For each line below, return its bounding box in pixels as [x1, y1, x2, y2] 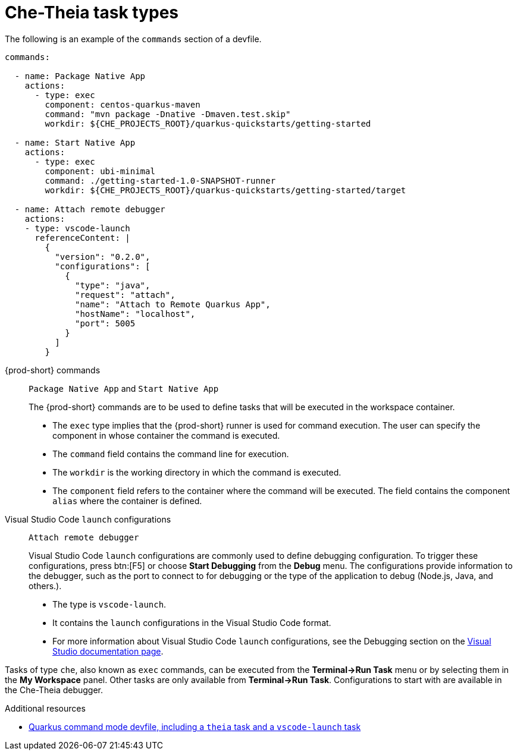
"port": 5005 [75, 318, 136, 328]
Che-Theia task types [5, 2, 178, 23]
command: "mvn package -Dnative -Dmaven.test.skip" [45, 109, 291, 119]
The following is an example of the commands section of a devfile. [5, 33, 262, 44]
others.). [29, 580, 62, 591]
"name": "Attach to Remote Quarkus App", [75, 299, 271, 309]
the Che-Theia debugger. [5, 684, 104, 695]
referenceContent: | [35, 232, 130, 243]
